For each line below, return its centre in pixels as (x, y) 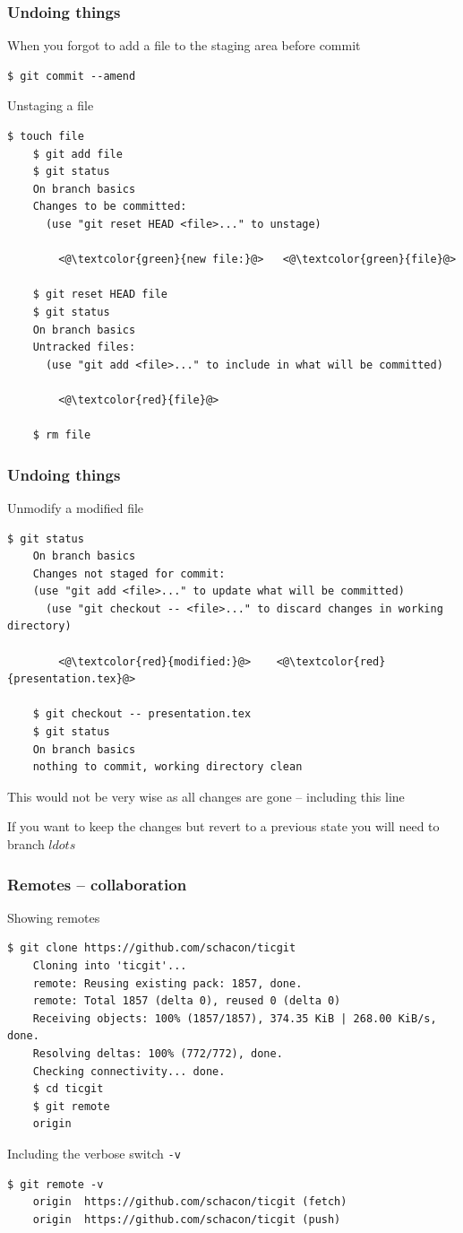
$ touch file (46, 136)
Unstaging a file (51, 105)
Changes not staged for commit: (129, 573)
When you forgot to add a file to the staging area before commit (184, 45)
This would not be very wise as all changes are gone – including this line (206, 796)
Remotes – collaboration (97, 884)
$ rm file (62, 435)
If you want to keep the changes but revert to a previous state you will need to (223, 826)
